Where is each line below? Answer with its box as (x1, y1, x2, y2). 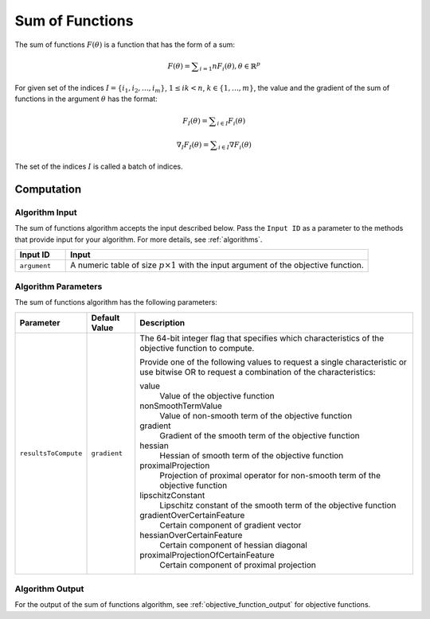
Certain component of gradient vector (159, 520, 302, 531)
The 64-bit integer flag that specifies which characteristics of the (139, 333, 385, 344)
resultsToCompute (19, 450, 83, 457)
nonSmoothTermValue (139, 400, 223, 411)
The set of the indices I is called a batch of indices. (14, 162, 183, 171)
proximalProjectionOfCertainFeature (139, 549, 275, 560)
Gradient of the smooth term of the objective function (159, 430, 360, 441)
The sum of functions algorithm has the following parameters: (14, 298, 218, 307)
